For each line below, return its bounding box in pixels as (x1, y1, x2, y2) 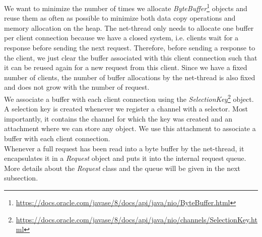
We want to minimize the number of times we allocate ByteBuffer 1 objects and (4, 2, 247, 13)
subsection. (4, 172, 38, 183)
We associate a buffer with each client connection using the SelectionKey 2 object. (4, 92, 254, 104)
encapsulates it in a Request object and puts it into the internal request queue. (4, 153, 246, 163)
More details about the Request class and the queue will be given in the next (4, 162, 240, 173)
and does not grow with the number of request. (4, 82, 150, 92)
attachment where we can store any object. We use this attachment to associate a (4, 123, 256, 134)
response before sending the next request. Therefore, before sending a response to (4, 42, 255, 53)
